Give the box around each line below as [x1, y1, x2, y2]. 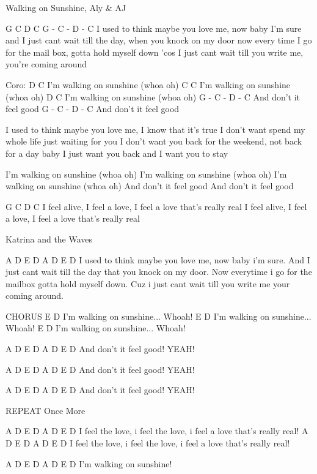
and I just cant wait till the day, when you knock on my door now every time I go [5, 34, 312, 47]
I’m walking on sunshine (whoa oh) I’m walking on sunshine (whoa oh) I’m [5, 167, 287, 180]
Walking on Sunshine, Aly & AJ [5, 1, 126, 13]
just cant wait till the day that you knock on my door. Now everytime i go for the [5, 265, 312, 278]
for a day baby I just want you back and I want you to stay [5, 146, 228, 159]
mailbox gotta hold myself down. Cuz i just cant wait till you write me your [5, 277, 290, 290]
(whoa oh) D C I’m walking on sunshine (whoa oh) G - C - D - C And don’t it [5, 90, 301, 103]
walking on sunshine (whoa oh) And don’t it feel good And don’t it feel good [5, 179, 294, 192]
